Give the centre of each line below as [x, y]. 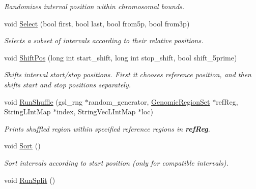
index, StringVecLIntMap [96, 112]
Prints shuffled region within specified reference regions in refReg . [107, 128]
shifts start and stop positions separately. [68, 84]
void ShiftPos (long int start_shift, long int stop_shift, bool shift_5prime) [121, 57]
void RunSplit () [30, 180]
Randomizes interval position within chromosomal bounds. [94, 6]
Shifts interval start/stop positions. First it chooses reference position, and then [128, 74]
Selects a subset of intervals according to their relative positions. [104, 40]
